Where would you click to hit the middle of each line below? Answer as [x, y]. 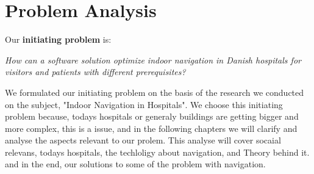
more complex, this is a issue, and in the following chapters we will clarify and [151, 128]
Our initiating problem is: [58, 39]
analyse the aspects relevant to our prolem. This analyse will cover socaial [143, 140]
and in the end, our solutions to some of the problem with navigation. [135, 164]
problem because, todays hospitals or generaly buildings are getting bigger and [152, 116]
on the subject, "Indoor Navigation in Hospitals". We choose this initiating [144, 104]
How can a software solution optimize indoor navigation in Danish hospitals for [153, 60]
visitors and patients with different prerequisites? [95, 72]
